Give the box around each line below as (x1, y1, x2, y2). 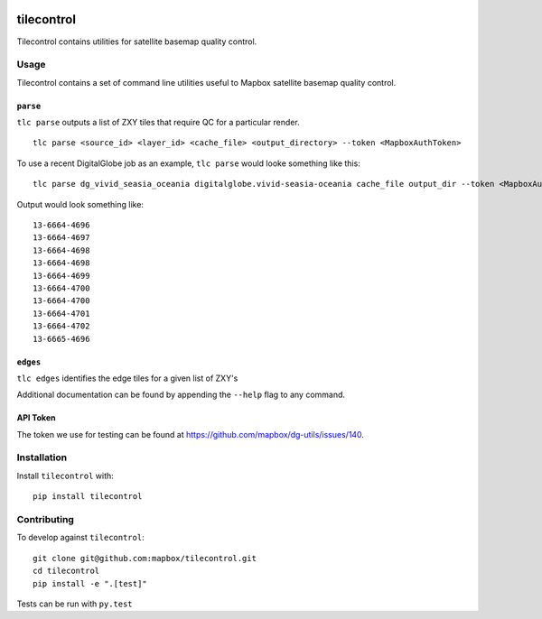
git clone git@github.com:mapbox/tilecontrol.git (33, 553, 257, 563)
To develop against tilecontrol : (16, 532, 145, 543)
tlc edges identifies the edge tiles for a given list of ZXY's (16, 373, 238, 383)
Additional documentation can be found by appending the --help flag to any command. (16, 389, 346, 401)
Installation (16, 451, 68, 464)
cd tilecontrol (33, 566, 100, 577)
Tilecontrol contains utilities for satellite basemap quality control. (16, 36, 257, 47)
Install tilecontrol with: (16, 470, 115, 481)
